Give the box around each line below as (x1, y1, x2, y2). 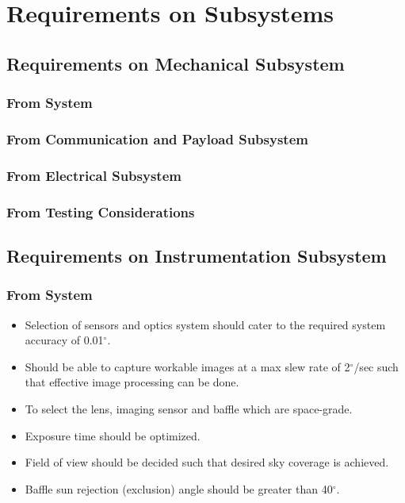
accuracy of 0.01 (25, 332, 104, 348)
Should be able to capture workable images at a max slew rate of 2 (25, 358, 350, 374)
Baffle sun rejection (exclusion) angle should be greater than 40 (25, 480, 333, 497)
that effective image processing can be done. (25, 374, 239, 390)
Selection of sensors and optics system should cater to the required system (25, 316, 386, 332)
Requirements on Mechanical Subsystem (6, 51, 345, 75)
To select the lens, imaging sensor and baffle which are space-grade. (25, 400, 353, 417)
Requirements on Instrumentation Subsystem (6, 243, 387, 267)
